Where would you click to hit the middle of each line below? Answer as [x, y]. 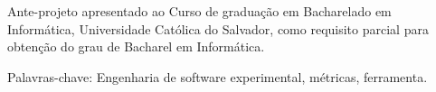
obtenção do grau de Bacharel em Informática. [136, 46]
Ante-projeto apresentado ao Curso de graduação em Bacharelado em [199, 11]
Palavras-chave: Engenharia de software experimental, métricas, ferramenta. [218, 76]
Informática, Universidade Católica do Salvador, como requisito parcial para [218, 28]
